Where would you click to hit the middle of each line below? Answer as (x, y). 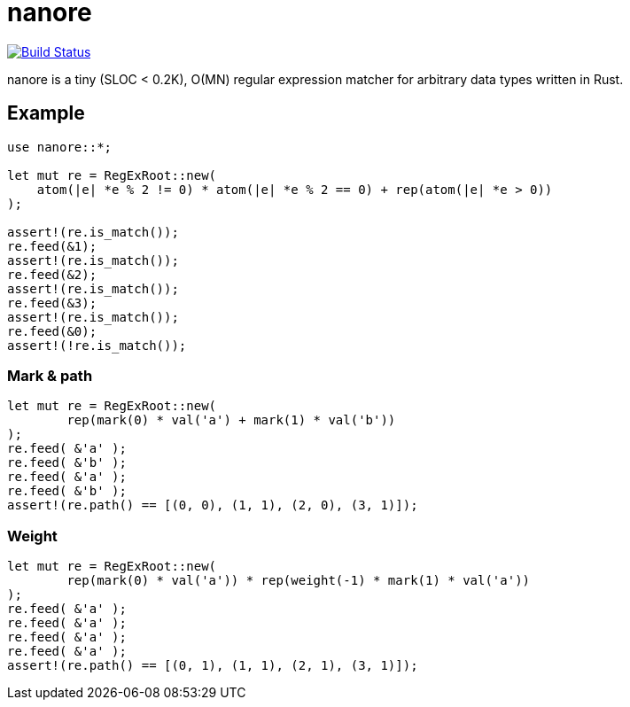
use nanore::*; (60, 147)
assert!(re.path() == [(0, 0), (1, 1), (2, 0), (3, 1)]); (213, 505)
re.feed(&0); (52, 331)
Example (46, 113)
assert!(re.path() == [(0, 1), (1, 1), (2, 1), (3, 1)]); (213, 666)
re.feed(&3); (52, 303)
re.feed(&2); (52, 274)
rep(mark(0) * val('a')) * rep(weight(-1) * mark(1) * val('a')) (299, 581)
